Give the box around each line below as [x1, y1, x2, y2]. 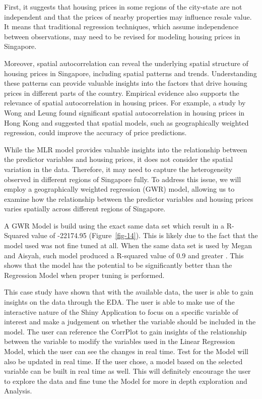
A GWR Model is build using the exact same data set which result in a [4, 220, 225, 231]
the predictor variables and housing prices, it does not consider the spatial [4, 154, 233, 164]
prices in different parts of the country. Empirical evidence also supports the [4, 87, 239, 98]
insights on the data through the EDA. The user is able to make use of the [4, 297, 235, 307]
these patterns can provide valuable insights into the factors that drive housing [4, 78, 247, 88]
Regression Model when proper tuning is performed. [4, 269, 165, 280]
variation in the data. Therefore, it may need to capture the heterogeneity [4, 163, 232, 174]
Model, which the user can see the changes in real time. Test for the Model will [4, 346, 248, 356]
